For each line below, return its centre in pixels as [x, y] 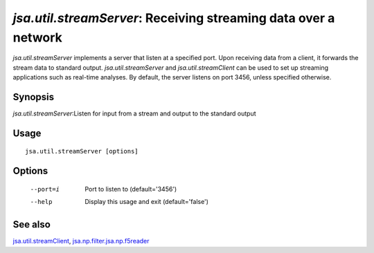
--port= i [45, 189]
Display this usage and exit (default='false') [147, 202]
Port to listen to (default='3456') [131, 189]
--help [41, 202]
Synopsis [34, 97]
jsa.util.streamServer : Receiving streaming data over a [174, 18]
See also [32, 225]
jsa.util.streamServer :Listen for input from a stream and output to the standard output [134, 113]
